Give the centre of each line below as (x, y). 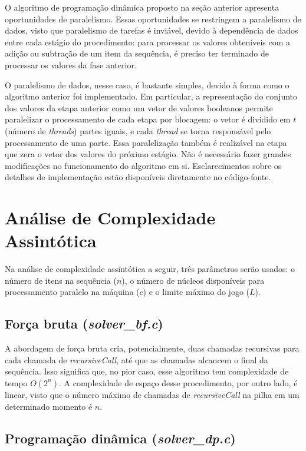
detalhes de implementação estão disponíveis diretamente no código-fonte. (138, 177)
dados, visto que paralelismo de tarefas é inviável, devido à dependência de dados (152, 30)
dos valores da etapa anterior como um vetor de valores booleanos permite (139, 107)
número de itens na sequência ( (61, 280)
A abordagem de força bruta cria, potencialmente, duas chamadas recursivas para (152, 348)
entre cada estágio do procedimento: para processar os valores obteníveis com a (148, 42)
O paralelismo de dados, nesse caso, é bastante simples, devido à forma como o (147, 84)
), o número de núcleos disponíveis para (193, 280)
